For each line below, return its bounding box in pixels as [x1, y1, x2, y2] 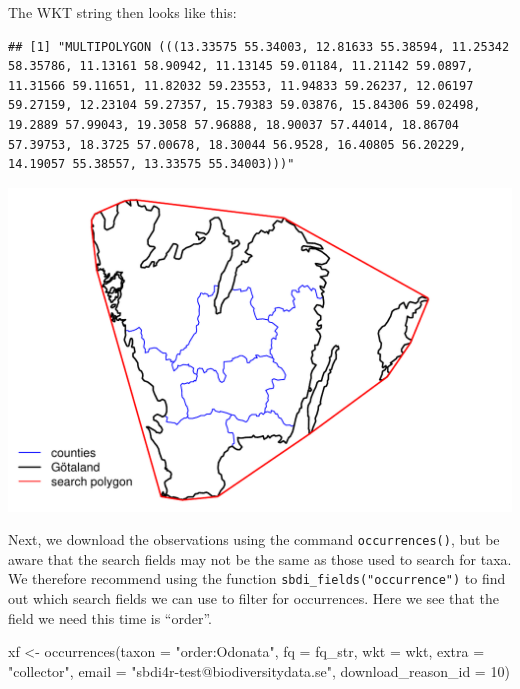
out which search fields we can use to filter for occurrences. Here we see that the [8, 588, 499, 609]
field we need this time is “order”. [8, 607, 212, 628]
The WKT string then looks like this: [8, 2, 237, 22]
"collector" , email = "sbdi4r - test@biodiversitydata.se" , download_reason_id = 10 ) [8, 660, 510, 681]
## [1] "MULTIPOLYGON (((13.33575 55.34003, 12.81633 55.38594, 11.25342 [8, 39, 510, 54]
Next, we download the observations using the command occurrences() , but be [8, 529, 500, 550]
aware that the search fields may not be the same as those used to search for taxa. [8, 548, 512, 569]
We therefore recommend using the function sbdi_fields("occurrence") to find [8, 568, 506, 589]
